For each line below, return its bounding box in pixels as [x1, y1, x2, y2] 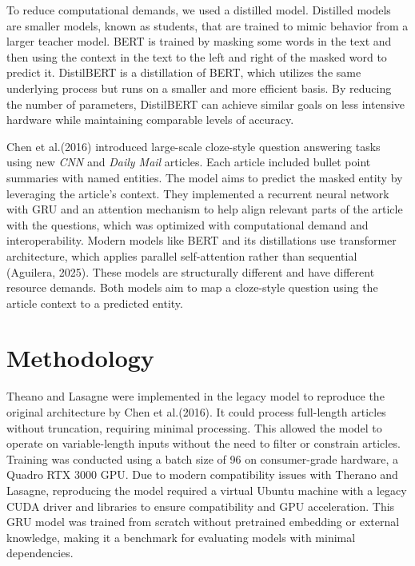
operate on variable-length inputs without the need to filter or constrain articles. [6, 435, 401, 452]
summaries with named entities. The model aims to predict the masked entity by [6, 169, 403, 185]
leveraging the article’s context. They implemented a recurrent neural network [6, 185, 389, 201]
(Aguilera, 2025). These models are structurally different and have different [6, 263, 375, 280]
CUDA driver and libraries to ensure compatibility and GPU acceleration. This [6, 497, 395, 514]
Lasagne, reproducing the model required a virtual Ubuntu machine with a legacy [6, 481, 407, 498]
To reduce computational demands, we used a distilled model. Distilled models [6, 2, 391, 18]
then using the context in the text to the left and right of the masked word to [6, 48, 387, 65]
